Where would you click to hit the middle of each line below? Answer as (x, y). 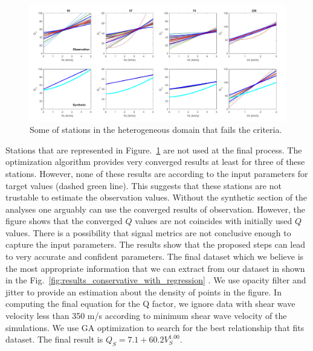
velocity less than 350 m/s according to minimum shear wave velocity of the (146, 316)
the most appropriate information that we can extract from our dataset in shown (155, 268)
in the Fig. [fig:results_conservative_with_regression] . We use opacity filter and (156, 280)
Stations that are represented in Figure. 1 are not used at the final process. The (154, 150)
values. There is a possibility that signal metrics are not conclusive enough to (148, 232)
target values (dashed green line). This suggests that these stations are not (144, 185)
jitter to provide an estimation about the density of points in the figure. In (144, 291)
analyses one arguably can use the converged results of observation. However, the (156, 209)
